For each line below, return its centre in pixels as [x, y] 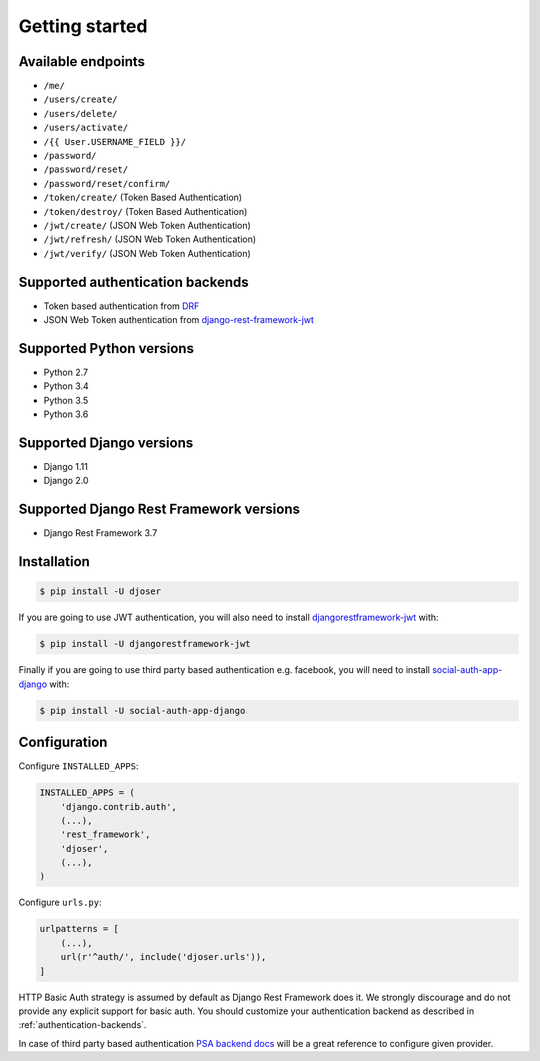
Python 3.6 [66, 414]
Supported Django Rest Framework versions [159, 509]
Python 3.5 [66, 400]
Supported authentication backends [133, 281]
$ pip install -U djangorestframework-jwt [145, 644]
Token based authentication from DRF [121, 306]
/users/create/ [81, 99]
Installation [54, 561]
